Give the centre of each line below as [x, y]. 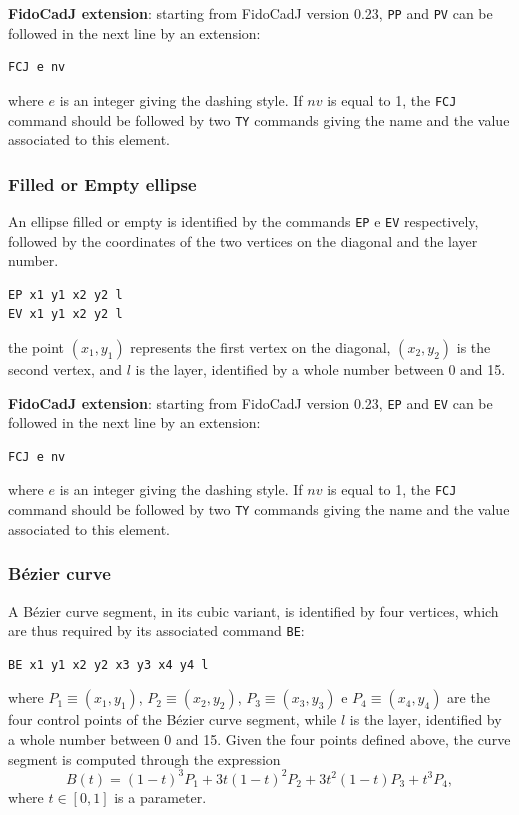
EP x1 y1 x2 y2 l [65, 294]
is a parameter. [160, 796]
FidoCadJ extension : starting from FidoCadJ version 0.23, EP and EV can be [250, 402]
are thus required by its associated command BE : [156, 630]
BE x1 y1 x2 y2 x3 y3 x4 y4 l [108, 664]
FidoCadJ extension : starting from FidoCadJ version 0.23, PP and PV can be [250, 13]
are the [468, 697]
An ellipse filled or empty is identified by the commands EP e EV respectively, [243, 220]
